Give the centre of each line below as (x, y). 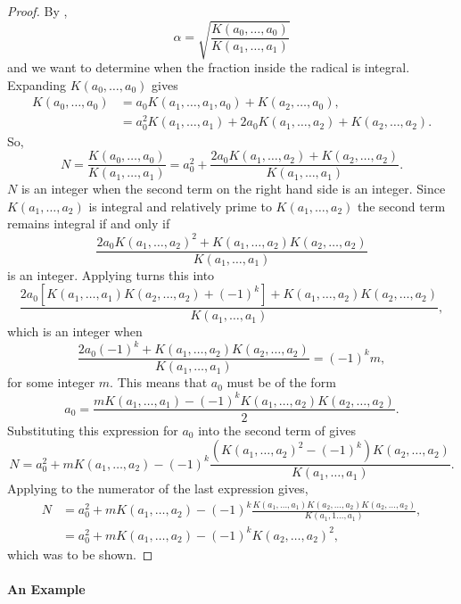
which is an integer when (75, 331)
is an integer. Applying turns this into (111, 274)
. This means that (159, 382)
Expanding (37, 84)
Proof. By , (37, 11)
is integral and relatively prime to (180, 206)
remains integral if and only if (89, 223)
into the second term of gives (277, 430)
